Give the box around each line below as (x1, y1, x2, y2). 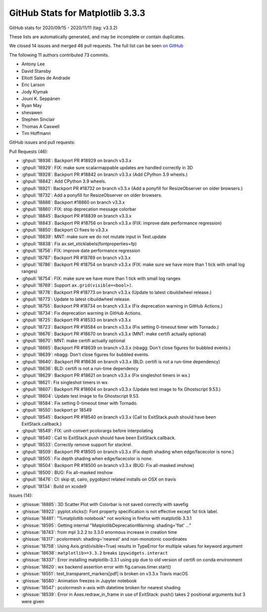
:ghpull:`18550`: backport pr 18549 (21, 407, 92, 413)
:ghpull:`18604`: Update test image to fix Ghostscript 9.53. (21, 393, 140, 399)
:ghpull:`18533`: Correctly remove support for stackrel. (21, 442, 133, 448)
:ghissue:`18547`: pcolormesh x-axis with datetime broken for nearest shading (21, 585, 180, 591)
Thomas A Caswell (21, 123, 60, 129)
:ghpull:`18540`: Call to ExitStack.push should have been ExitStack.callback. (21, 435, 176, 441)
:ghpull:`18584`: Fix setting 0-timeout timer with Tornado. (21, 400, 138, 406)
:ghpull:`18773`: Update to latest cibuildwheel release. (21, 296, 131, 302)
